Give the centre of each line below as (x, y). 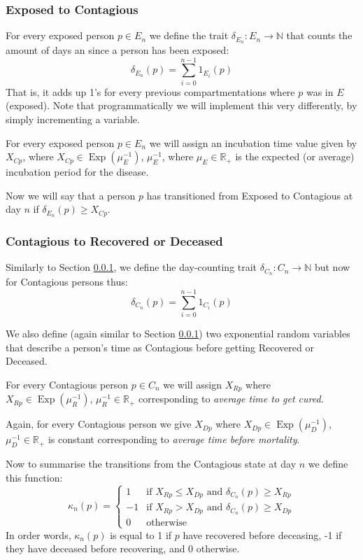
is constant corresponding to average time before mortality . (174, 439)
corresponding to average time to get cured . (231, 399)
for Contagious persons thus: (67, 282)
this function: (34, 477)
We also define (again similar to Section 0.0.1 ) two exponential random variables (178, 334)
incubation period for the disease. (77, 172)
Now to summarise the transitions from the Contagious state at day (151, 464)
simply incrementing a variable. (73, 119)
